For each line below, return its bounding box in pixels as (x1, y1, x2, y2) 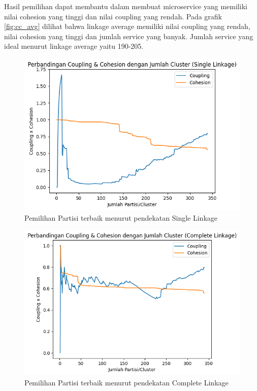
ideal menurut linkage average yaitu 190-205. (4, 41, 144, 51)
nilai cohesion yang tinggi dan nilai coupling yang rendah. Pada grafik (4, 11, 222, 21)
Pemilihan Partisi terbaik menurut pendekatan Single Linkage (24, 212, 218, 223)
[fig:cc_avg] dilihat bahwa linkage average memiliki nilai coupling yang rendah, (4, 21, 250, 32)
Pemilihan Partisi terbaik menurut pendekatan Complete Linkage (24, 377, 229, 388)
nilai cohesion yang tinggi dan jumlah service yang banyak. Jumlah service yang (4, 31, 253, 41)
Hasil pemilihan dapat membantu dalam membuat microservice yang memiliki (4, 1, 247, 11)
